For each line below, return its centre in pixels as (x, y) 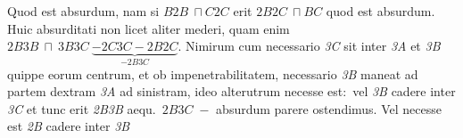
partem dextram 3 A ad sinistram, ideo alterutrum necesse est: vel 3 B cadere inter (231, 91)
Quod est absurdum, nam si (83, 11)
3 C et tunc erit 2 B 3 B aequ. (82, 108)
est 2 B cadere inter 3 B (69, 126)
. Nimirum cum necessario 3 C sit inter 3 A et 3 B (309, 46)
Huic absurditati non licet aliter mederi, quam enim (149, 28)
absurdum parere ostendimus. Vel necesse (329, 108)
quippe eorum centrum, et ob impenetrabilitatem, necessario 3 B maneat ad (213, 73)
